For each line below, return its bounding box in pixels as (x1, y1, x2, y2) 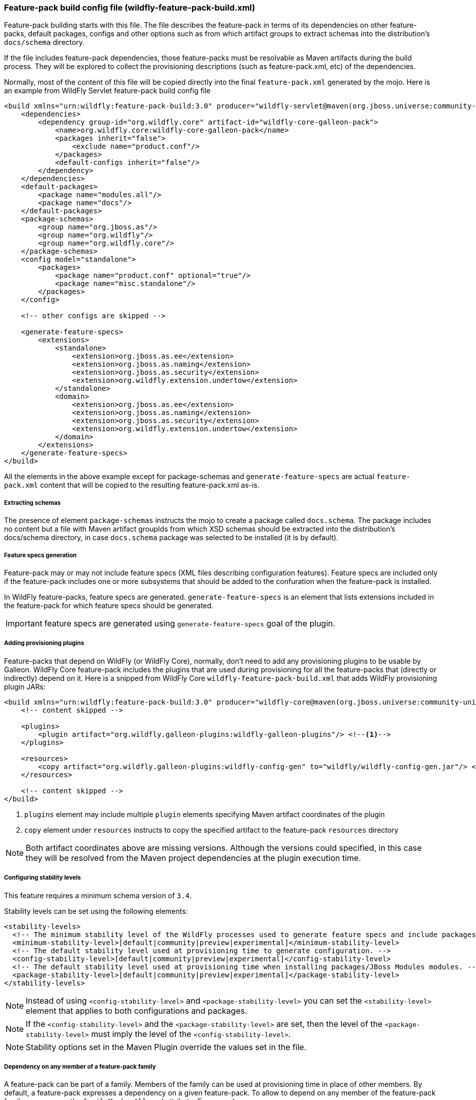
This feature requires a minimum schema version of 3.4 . (4, 891, 192, 900)
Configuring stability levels (4, 874, 81, 882)
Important (6, 618, 42, 628)
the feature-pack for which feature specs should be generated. (4, 601, 214, 610)
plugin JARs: (4, 682, 46, 691)
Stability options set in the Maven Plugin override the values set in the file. (26, 1041, 307, 1052)
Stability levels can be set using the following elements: (4, 906, 188, 915)
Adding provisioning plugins (4, 640, 84, 647)
